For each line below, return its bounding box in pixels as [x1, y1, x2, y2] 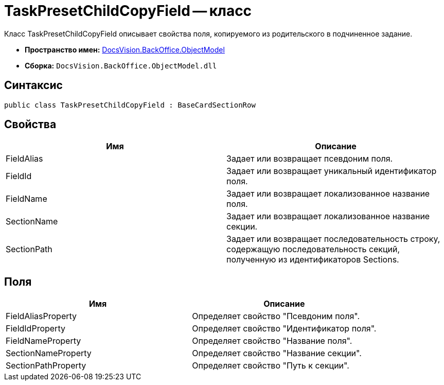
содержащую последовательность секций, [226, 244, 400, 255]
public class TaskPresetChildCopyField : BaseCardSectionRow [4, 100, 256, 109]
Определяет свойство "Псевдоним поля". [192, 311, 360, 322]
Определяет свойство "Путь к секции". [192, 360, 349, 371]
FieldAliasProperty [6, 311, 77, 322]
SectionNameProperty [6, 348, 92, 359]
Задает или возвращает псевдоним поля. [226, 153, 393, 164]
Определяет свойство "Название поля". [192, 336, 352, 346]
